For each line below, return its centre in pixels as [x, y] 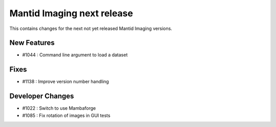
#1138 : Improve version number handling [66, 82]
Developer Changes [42, 96]
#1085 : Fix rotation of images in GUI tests [66, 115]
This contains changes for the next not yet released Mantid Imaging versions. [91, 28]
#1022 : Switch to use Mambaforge [59, 108]
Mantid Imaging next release [71, 13]
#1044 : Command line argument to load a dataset [75, 55]
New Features [32, 43]
